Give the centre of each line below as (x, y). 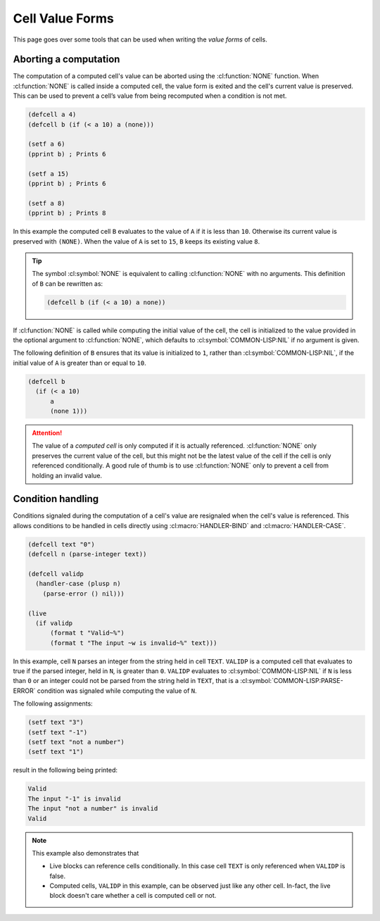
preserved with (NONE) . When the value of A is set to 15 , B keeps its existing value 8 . (137, 241)
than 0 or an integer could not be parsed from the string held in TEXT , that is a (126, 681)
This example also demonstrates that (85, 853)
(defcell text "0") (61, 544)
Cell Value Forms (63, 18)
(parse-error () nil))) (83, 594)
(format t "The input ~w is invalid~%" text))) (134, 643)
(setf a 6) (46, 144)
